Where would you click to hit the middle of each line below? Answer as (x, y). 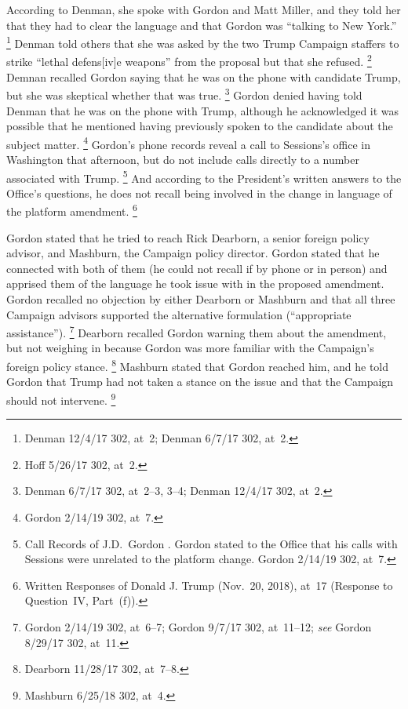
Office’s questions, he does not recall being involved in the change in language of (199, 193)
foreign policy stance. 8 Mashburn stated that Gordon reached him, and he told (198, 365)
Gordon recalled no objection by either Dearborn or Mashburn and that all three (201, 299)
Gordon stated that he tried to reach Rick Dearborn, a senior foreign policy (188, 237)
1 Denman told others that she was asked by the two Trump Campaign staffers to (203, 42)
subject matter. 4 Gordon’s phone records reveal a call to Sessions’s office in (188, 143)
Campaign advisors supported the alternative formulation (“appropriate (179, 314)
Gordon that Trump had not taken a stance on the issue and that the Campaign (200, 382)
